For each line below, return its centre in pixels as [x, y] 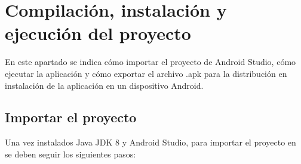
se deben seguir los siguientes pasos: [70, 154]
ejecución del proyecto [98, 33]
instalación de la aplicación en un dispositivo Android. [104, 85]
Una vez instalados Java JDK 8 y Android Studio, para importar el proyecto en [150, 142]
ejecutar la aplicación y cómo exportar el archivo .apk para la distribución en [146, 73]
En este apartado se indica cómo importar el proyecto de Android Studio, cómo [150, 62]
